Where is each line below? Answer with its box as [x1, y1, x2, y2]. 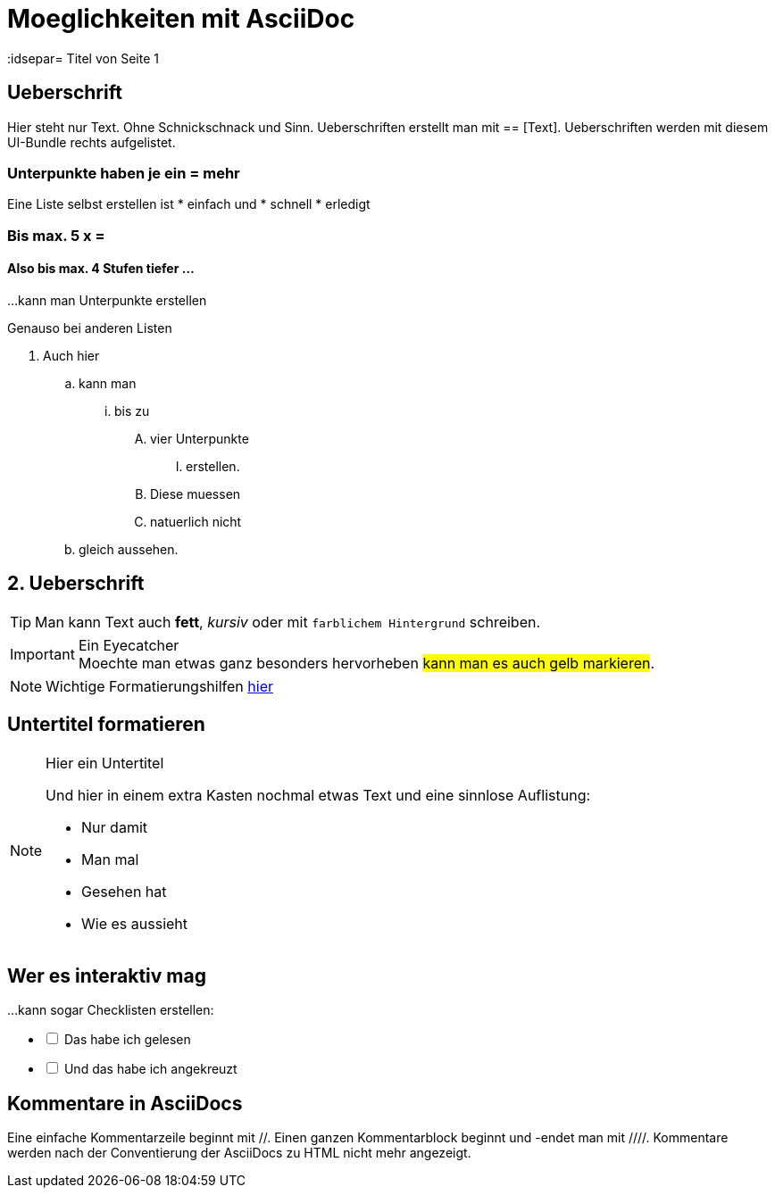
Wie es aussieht [81, 914, 188, 933]
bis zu [114, 402, 150, 419]
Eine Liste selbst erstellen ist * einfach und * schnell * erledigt [7, 196, 371, 212]
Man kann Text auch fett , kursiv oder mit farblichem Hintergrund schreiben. [35, 612, 541, 631]
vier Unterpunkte [150, 430, 249, 446]
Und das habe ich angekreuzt [63, 1061, 237, 1077]
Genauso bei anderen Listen [7, 319, 172, 336]
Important [10, 644, 75, 663]
